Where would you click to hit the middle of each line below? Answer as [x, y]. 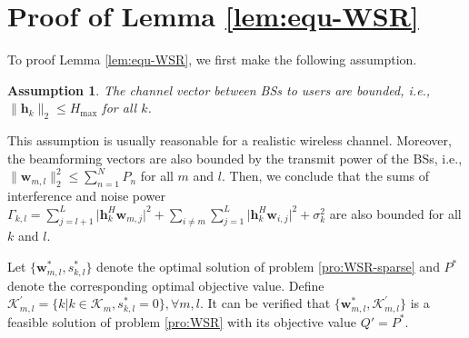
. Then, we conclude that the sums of [325, 176]
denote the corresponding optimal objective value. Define [166, 285]
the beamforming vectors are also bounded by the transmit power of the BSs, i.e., [235, 158]
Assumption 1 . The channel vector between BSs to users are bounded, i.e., [219, 89]
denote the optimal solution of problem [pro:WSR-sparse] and [268, 267]
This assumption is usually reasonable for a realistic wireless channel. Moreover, [230, 140]
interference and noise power [87, 196]
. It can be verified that [265, 303]
